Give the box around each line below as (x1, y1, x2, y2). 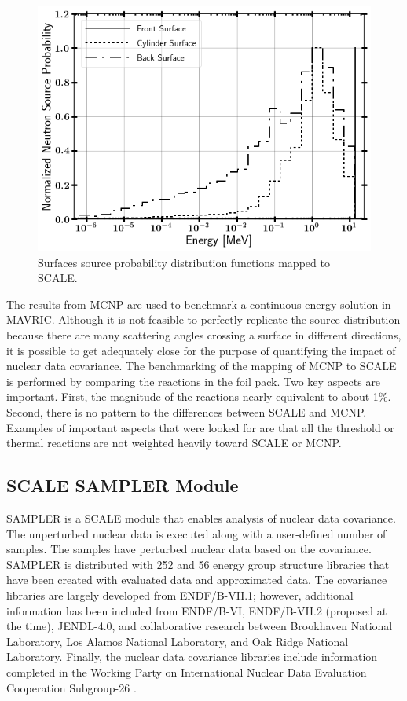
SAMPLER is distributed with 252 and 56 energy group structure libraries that (6, 556, 390, 572)
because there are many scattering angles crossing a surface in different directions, (6, 327, 401, 343)
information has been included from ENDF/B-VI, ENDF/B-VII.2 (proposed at (6, 602, 387, 618)
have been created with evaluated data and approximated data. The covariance (6, 571, 387, 588)
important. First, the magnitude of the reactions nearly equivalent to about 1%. (6, 388, 391, 405)
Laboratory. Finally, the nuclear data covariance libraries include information (6, 648, 378, 665)
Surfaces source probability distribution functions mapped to (38, 254, 330, 270)
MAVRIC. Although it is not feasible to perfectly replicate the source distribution (6, 311, 401, 328)
